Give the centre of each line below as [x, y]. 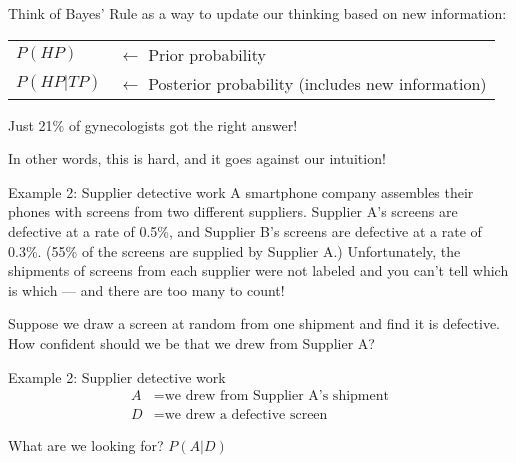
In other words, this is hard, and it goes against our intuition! [197, 158]
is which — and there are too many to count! [146, 289]
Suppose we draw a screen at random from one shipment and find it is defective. [254, 323]
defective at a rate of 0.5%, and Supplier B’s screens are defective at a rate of [245, 230]
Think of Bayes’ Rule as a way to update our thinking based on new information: [257, 13]
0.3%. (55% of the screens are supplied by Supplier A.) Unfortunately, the [234, 250]
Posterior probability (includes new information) [317, 83]
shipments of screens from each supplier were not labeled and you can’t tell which [258, 270]
